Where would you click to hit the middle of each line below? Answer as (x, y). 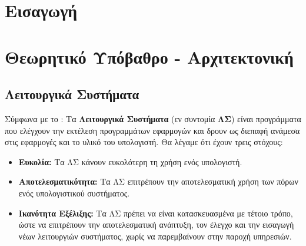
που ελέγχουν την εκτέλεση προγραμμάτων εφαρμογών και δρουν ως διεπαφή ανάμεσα (152, 130)
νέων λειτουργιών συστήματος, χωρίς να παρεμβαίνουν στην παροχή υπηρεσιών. (155, 236)
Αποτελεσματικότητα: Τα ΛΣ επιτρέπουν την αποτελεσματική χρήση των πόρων (158, 181)
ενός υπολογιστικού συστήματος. (74, 193)
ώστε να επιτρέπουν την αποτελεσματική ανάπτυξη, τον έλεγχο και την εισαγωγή (156, 224)
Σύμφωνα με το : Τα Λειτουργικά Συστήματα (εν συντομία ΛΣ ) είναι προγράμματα (153, 118)
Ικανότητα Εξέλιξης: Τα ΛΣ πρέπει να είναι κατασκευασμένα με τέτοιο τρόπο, (156, 213)
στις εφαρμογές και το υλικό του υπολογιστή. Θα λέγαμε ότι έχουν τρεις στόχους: (144, 142)
